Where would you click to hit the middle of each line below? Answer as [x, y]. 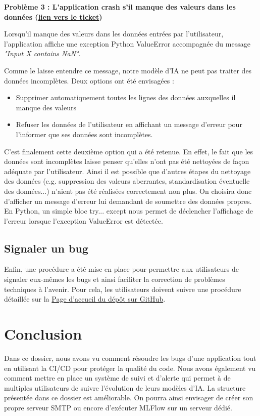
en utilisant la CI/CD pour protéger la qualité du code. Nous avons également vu [130, 368]
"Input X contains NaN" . [42, 53]
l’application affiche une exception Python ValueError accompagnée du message [127, 43]
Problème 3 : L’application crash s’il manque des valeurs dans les [120, 7]
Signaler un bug [46, 248]
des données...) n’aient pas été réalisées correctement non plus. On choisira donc [128, 191]
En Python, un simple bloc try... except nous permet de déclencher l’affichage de [128, 211]
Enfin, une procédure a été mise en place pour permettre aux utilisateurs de [121, 269]
